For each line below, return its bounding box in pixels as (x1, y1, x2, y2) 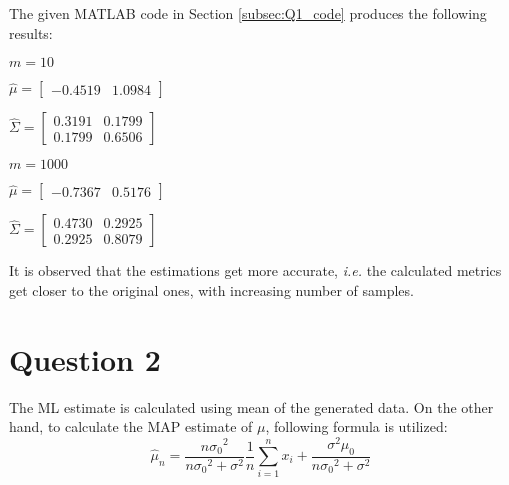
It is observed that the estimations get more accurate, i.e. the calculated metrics (9, 260, 502, 281)
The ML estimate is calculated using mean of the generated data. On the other (9, 396, 494, 417)
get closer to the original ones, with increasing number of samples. (9, 279, 414, 300)
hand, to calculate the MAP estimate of (9, 416, 253, 437)
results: (9, 22, 53, 43)
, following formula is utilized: (265, 416, 448, 437)
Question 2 (9, 338, 161, 379)
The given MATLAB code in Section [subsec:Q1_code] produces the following (9, 3, 487, 23)
